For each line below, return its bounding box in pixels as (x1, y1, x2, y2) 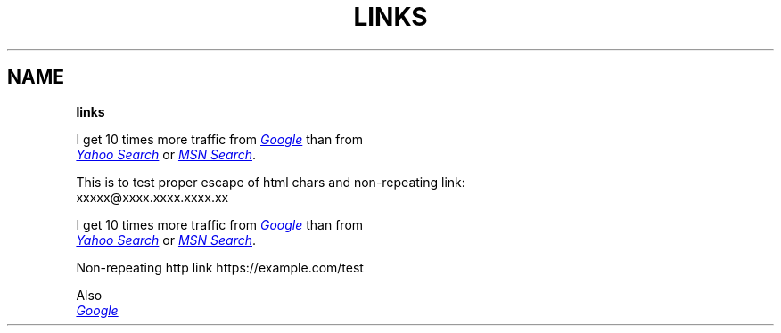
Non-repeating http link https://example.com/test (76, 259, 364, 275)
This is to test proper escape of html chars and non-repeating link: (76, 174, 465, 190)
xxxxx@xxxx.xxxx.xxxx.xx (76, 189, 229, 205)
